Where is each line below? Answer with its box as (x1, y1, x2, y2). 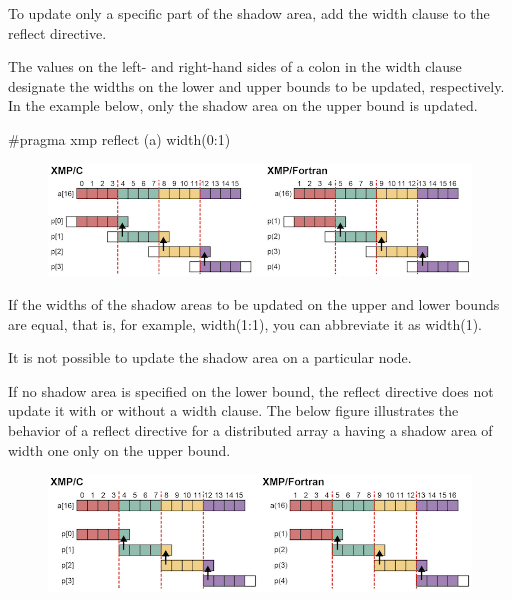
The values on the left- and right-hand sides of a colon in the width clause (8, 56, 462, 77)
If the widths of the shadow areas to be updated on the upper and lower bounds (8, 294, 500, 315)
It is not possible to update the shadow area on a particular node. (8, 347, 412, 368)
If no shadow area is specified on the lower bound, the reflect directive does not (8, 380, 494, 401)
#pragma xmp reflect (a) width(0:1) (8, 128, 231, 149)
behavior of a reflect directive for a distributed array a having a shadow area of (8, 420, 493, 440)
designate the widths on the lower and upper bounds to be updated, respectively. (8, 75, 505, 96)
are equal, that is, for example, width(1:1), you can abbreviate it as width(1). (8, 313, 482, 334)
